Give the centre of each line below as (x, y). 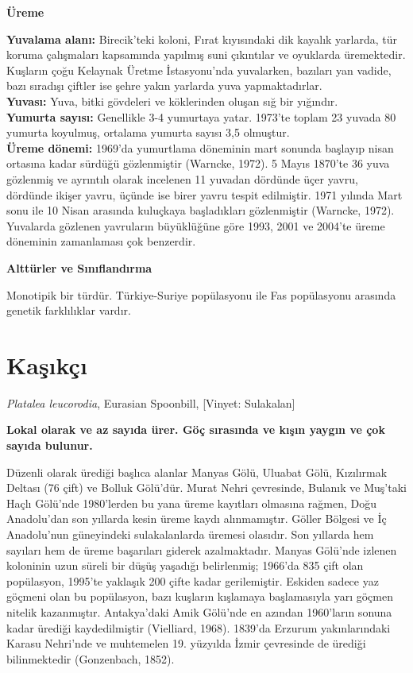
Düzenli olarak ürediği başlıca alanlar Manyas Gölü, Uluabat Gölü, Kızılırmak (197, 472)
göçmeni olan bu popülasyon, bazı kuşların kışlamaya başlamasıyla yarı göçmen (200, 596)
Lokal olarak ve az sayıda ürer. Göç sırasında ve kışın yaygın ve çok (196, 429)
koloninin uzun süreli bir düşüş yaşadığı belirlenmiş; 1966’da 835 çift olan (185, 565)
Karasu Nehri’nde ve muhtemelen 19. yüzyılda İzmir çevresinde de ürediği (186, 643)
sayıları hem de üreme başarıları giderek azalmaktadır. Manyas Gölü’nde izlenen (202, 549)
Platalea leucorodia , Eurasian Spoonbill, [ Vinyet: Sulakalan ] (151, 402)
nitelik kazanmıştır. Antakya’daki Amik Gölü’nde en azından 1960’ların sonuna (199, 611)
